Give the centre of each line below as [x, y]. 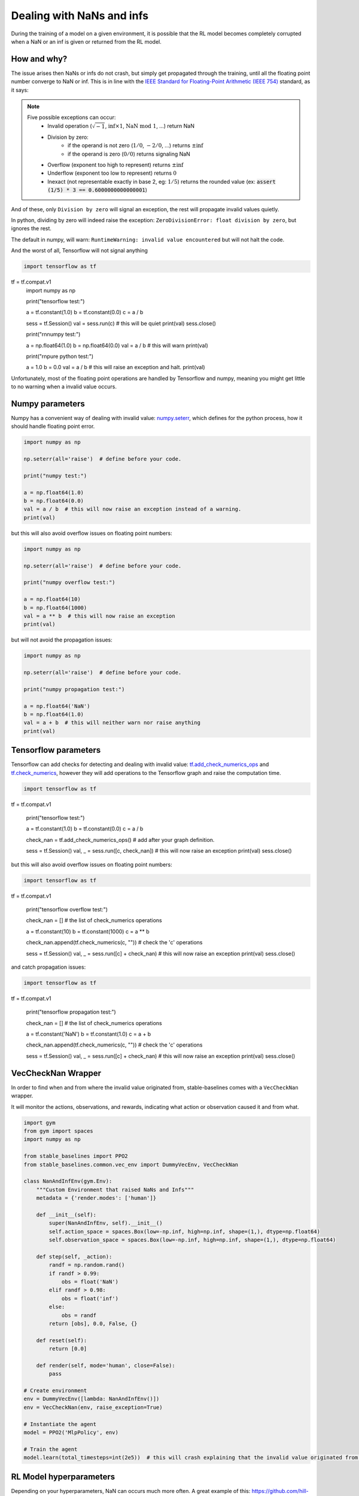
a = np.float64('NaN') [57, 706]
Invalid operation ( [70, 126]
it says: [20, 90]
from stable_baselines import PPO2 [76, 1156]
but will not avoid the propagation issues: [62, 640]
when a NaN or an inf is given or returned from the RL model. [86, 41]
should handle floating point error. [53, 426]
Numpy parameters [48, 404]
